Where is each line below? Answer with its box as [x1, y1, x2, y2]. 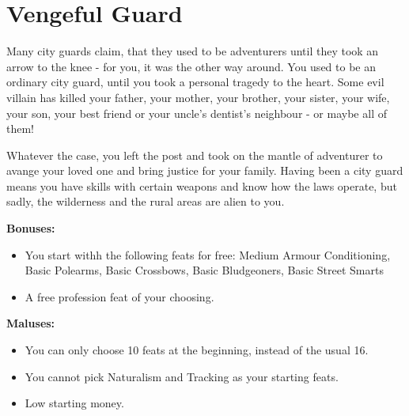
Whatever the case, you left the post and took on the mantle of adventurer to [6, 146, 383, 163]
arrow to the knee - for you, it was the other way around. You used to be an [6, 58, 376, 74]
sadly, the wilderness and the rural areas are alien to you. [6, 193, 285, 210]
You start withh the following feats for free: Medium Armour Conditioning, [25, 246, 391, 263]
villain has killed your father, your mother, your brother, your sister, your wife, [6, 89, 390, 105]
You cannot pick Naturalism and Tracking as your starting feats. [25, 368, 339, 384]
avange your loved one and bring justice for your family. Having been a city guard [6, 162, 403, 179]
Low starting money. [25, 395, 124, 411]
